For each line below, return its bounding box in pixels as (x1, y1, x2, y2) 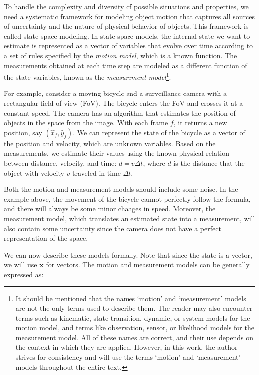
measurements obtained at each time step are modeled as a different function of (4, 60, 247, 70)
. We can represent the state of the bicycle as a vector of (73, 127, 245, 137)
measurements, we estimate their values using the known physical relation (4, 148, 230, 158)
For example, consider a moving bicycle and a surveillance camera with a (4, 88, 227, 98)
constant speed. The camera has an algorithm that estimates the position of (4, 107, 236, 118)
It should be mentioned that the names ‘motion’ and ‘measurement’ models (15, 293, 246, 303)
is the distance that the (173, 157, 245, 168)
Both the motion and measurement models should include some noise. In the (4, 184, 238, 194)
